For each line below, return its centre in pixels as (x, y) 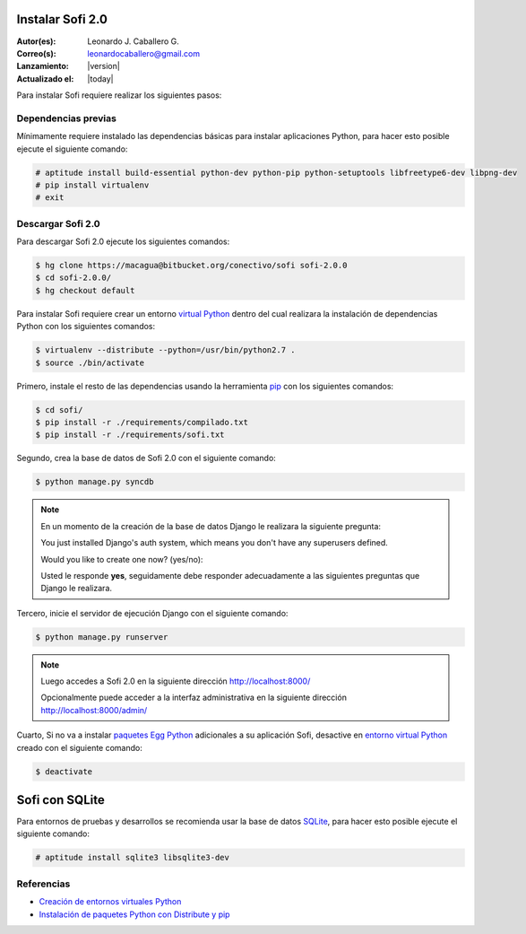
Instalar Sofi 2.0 (62, 19)
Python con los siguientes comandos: (86, 327)
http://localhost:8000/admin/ (94, 710)
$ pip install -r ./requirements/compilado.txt (142, 422)
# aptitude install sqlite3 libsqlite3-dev (133, 858)
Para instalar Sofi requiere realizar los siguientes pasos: (119, 95)
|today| (100, 79)
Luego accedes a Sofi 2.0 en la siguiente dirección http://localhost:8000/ (176, 681)
